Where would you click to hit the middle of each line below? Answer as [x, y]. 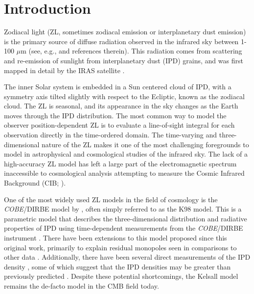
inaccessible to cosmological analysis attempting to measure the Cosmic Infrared [124, 173]
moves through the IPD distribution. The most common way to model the [115, 115]
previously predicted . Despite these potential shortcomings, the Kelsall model [121, 276]
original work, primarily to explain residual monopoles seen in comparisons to [120, 247]
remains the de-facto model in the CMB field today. [81, 285]
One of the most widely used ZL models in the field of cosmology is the [111, 199]
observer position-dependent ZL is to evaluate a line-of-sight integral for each [119, 125]
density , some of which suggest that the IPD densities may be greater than [117, 266]
